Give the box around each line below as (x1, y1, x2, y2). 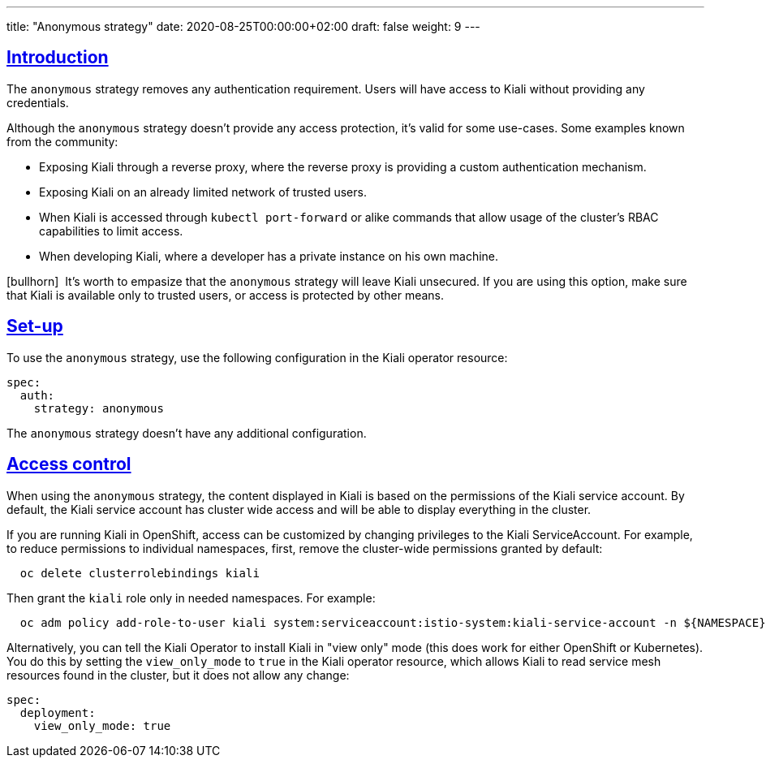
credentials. (6, 95, 69, 110)
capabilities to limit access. (39, 223, 183, 238)
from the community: (6, 134, 118, 149)
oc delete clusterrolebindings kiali (19, 566, 260, 580)
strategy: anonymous (33, 401, 164, 415)
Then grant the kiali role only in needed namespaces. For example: (6, 590, 376, 605)
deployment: (19, 706, 96, 719)
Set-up (6, 316, 63, 337)
